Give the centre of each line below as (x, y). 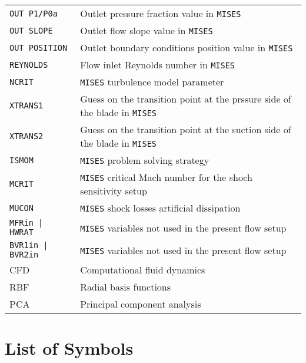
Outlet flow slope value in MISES (147, 30)
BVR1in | (29, 245)
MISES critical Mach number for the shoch (166, 177)
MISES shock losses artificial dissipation (160, 208)
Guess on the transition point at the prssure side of (186, 99)
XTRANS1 (26, 105)
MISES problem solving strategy (145, 160)
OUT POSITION (39, 47)
